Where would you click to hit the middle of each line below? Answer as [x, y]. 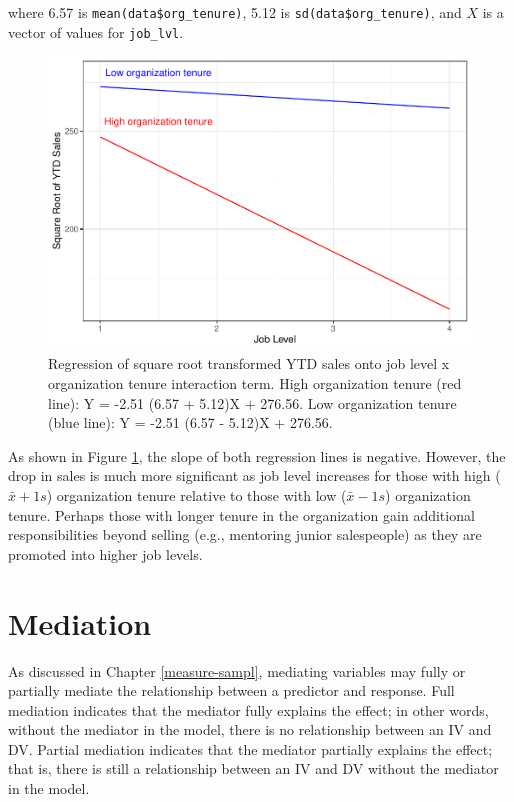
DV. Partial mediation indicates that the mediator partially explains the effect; [250, 748]
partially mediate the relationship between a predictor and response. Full [231, 690]
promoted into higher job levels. [105, 553]
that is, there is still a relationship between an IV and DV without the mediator [253, 768]
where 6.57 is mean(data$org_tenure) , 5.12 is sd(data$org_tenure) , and [235, 12]
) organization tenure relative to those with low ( [196, 495]
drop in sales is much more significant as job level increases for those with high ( [254, 475]
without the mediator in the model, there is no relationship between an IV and [250, 729]
